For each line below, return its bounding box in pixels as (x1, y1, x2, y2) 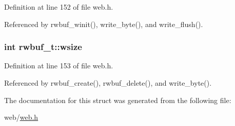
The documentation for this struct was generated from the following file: (4, 94, 231, 105)
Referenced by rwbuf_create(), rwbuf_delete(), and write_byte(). (4, 78, 212, 88)
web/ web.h (4, 112, 38, 122)
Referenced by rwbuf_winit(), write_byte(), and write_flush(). (4, 18, 203, 29)
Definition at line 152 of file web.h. (4, 2, 113, 12)
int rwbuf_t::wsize (4, 40, 82, 53)
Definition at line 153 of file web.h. (4, 60, 113, 71)
